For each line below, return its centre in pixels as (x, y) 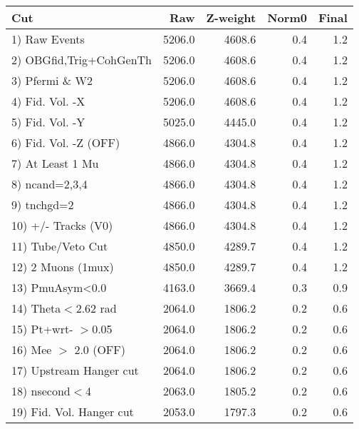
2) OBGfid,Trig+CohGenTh (82, 60)
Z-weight (231, 17)
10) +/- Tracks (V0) (62, 225)
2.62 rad (96, 308)
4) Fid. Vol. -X (48, 101)
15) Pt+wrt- (42, 329)
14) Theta (36, 308)
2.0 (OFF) (100, 349)
